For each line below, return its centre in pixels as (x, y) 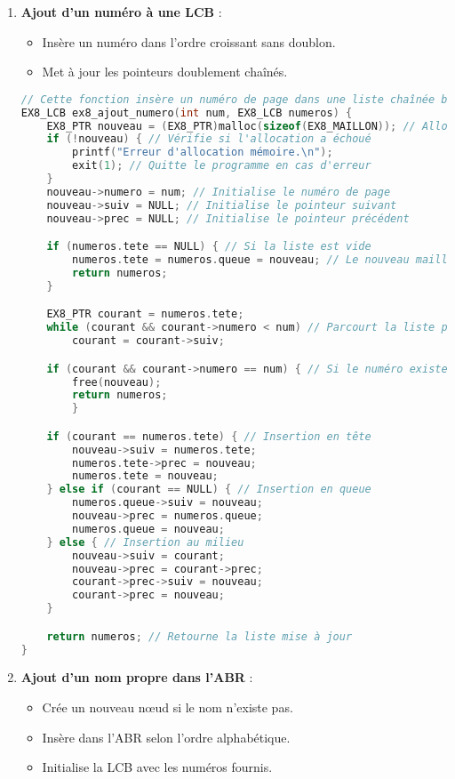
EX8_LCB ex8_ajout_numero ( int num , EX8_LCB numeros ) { (187, 112)
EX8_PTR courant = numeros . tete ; (145, 314)
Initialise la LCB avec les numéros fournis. (157, 767)
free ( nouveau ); (117, 382)
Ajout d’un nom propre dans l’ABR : (137, 677)
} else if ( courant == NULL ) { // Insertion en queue (209, 490)
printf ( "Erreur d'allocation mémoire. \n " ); (203, 153)
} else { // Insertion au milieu (145, 542)
